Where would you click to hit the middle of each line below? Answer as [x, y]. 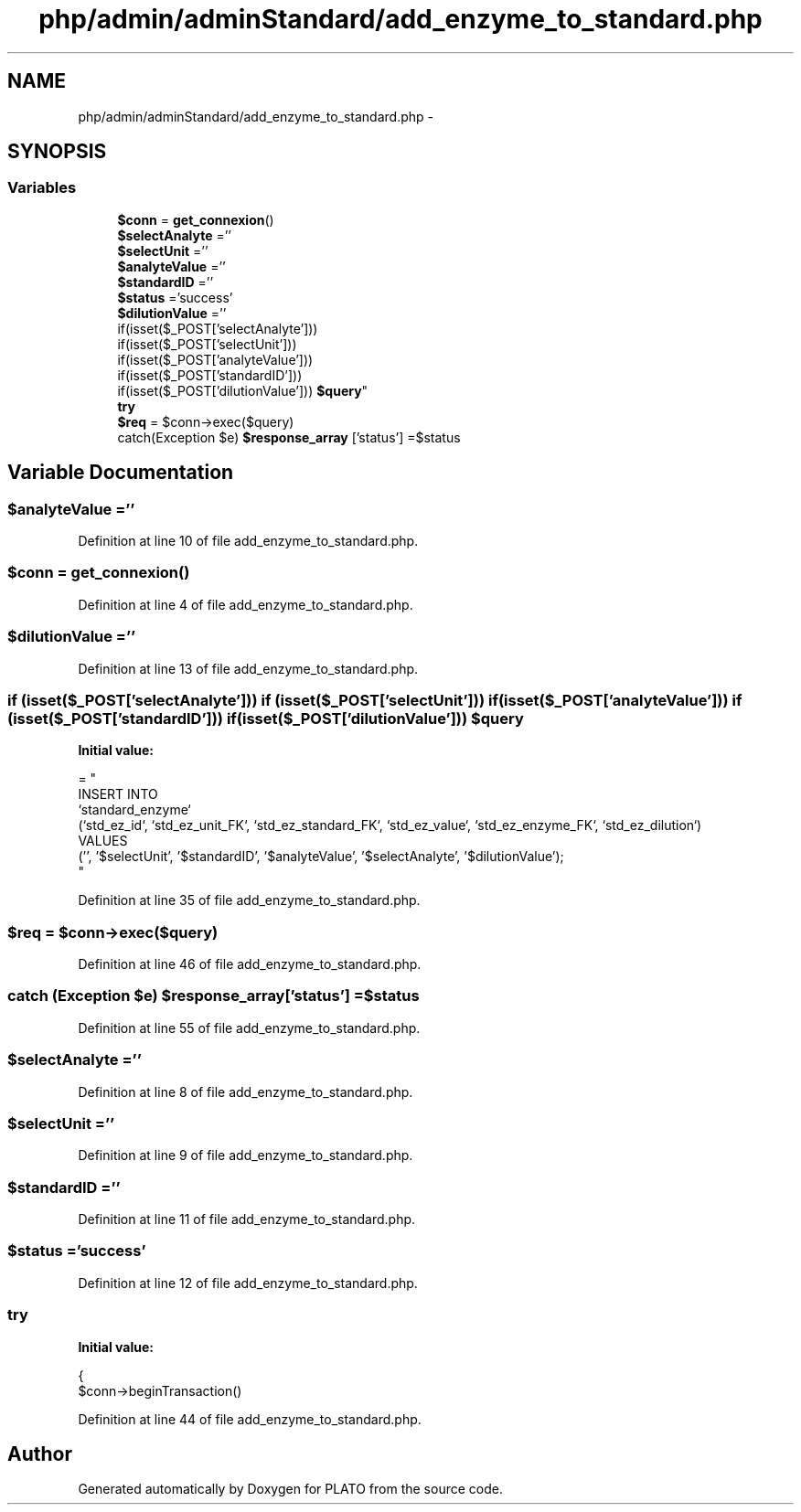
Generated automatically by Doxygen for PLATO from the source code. [290, 1489]
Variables [42, 188]
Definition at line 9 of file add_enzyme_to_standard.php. [246, 1155]
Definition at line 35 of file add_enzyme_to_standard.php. [249, 900]
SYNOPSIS [57, 152]
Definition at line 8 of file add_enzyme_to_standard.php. [246, 1091]
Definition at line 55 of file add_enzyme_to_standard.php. [249, 1028]
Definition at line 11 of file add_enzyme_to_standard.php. [247, 1219]
